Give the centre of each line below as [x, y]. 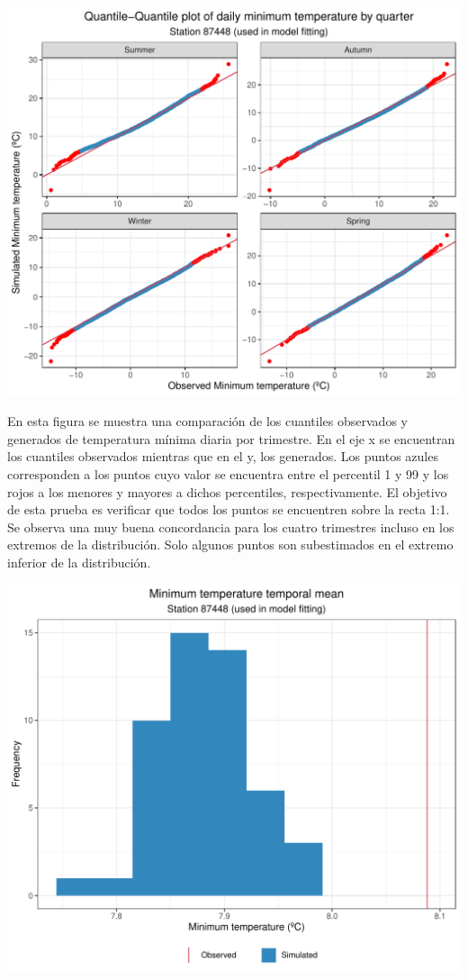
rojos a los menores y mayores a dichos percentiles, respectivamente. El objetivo [227, 491]
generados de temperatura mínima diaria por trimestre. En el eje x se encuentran [231, 438]
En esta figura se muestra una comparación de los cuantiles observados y [207, 421]
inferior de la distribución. [79, 562]
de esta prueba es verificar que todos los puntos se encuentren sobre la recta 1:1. [229, 509]
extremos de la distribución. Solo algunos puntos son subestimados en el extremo [230, 544]
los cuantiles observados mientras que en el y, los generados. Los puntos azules [223, 456]
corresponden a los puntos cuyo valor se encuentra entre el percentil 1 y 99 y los [228, 474]
